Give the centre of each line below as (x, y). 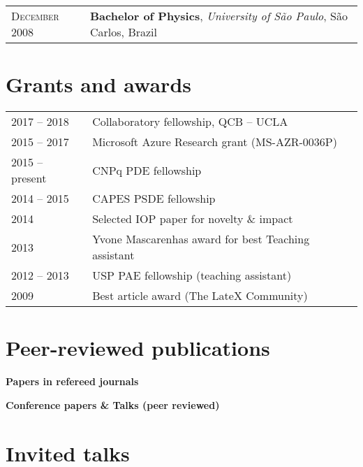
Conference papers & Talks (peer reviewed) (113, 404)
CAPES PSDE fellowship (154, 199)
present (29, 178)
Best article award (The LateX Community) (200, 296)
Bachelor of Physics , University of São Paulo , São (219, 16)
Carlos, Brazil (124, 32)
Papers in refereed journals (72, 381)
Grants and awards (99, 84)
